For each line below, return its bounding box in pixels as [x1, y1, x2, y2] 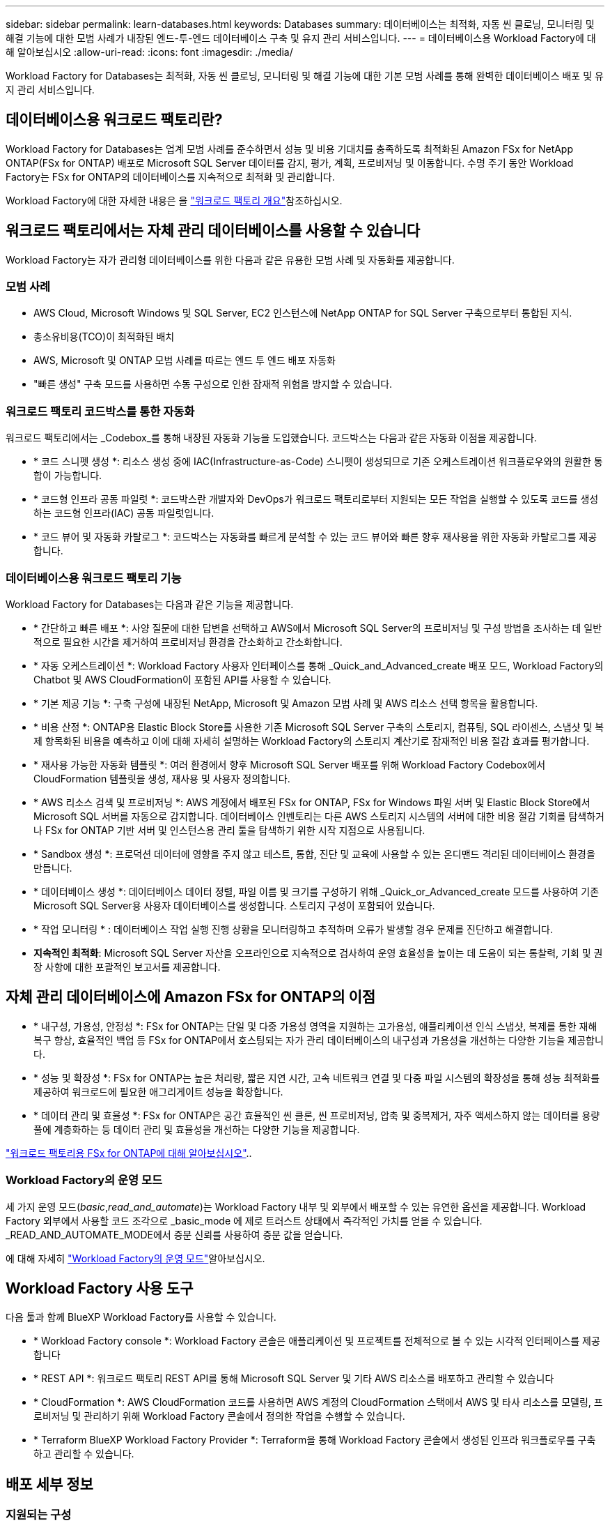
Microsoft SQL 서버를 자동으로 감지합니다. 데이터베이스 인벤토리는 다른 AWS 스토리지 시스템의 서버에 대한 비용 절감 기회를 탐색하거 [33, 810, 604, 822]
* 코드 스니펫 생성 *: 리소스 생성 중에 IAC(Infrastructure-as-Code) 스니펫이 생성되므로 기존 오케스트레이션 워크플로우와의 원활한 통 [33, 455, 603, 468]
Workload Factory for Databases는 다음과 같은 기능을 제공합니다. [6, 598, 294, 610]
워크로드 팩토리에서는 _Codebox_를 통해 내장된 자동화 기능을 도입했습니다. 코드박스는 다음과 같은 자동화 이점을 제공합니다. [6, 432, 537, 444]
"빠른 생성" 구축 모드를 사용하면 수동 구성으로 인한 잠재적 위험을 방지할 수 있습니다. [33, 378, 393, 391]
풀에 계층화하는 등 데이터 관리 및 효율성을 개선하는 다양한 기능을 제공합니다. [33, 1123, 360, 1135]
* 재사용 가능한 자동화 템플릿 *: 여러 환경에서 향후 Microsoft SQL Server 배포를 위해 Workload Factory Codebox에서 [33, 758, 546, 771]
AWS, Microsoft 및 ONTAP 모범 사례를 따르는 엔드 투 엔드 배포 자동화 [33, 354, 336, 367]
